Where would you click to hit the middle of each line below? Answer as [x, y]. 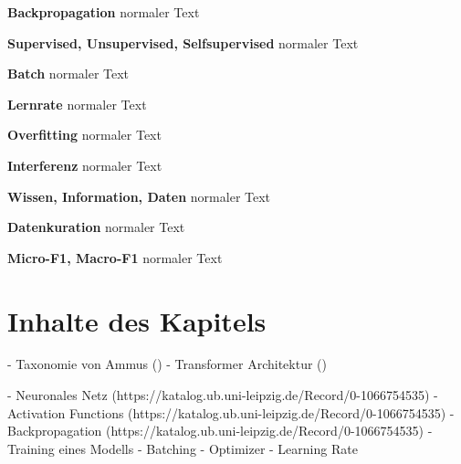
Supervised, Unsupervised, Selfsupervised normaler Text [183, 42]
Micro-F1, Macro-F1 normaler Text [115, 257]
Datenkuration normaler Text [96, 227]
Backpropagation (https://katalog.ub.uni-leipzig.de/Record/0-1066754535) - [220, 431]
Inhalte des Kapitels [137, 320]
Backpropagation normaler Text [104, 12]
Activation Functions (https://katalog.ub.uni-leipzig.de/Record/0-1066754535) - [231, 412]
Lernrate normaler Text [77, 104]
